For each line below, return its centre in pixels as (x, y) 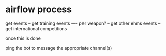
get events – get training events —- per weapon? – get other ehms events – (83, 23)
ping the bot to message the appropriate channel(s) (59, 48)
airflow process (38, 9)
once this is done (23, 38)
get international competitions (36, 28)
